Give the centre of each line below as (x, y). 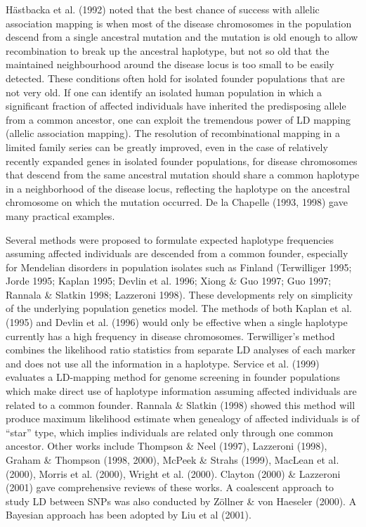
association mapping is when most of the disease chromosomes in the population (179, 23)
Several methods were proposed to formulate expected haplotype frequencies (170, 239)
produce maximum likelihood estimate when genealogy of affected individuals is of (183, 418)
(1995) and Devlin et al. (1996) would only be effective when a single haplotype (177, 322)
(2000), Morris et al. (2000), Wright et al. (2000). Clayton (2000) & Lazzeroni (173, 473)
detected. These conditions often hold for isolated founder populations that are (175, 78)
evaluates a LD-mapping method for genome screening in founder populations (173, 377)
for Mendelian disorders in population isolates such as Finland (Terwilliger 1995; (179, 267)
